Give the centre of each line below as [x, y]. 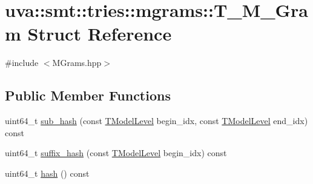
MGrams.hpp [77, 63]
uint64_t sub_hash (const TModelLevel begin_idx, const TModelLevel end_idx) [156, 121]
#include [22, 63]
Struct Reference [100, 34]
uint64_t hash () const [47, 173]
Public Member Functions [88, 95]
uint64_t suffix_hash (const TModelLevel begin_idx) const [116, 153]
